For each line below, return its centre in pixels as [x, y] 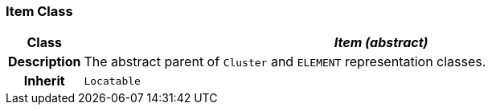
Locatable [112, 81]
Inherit [44, 81]
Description [45, 62]
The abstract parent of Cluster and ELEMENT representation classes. [285, 62]
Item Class [39, 11]
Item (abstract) [381, 43]
